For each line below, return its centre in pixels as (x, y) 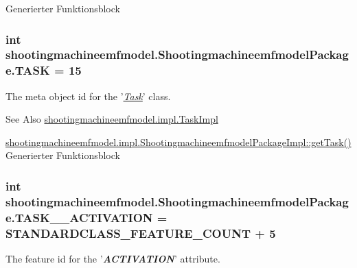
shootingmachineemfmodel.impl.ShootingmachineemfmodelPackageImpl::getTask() (178, 142)
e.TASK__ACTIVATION (79, 217)
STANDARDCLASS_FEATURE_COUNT (128, 233)
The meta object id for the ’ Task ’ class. (88, 96)
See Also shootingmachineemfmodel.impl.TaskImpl (112, 119)
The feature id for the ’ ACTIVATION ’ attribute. (113, 259)
